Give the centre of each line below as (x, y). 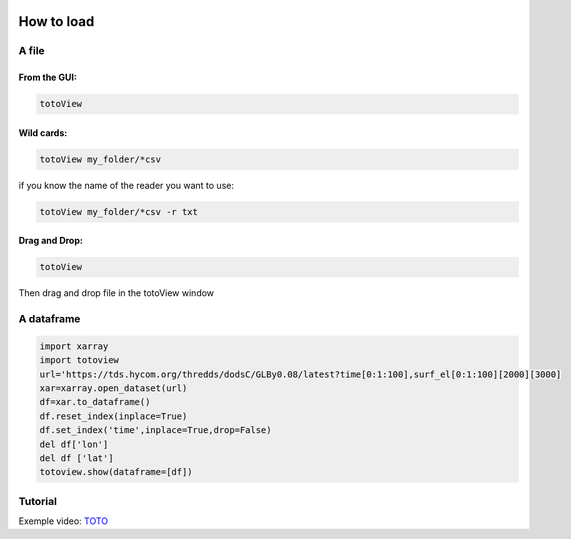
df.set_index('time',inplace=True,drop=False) (155, 430)
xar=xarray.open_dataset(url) (113, 388)
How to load (56, 21)
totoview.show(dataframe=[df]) (116, 472)
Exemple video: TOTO (63, 521)
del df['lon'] (74, 444)
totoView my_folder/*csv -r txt (119, 211)
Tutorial (37, 501)
